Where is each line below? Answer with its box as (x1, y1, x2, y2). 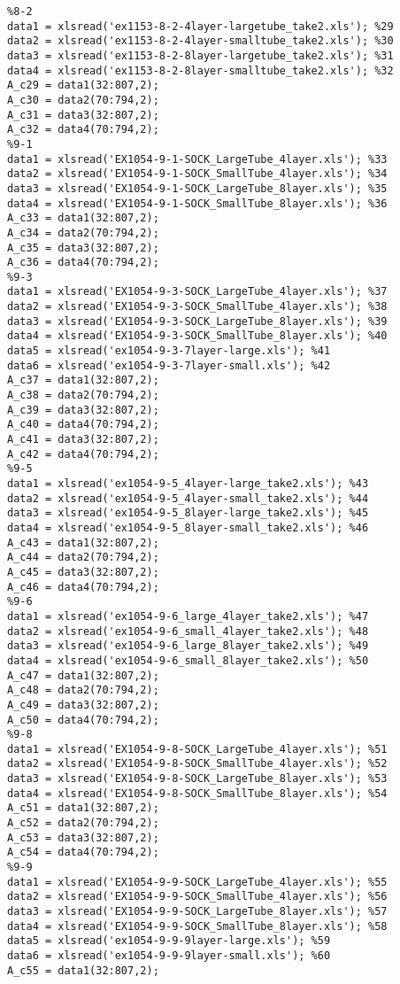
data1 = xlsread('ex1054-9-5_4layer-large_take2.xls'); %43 (7, 477, 369, 490)
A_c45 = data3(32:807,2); (7, 565, 159, 578)
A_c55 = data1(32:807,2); (7, 964, 159, 977)
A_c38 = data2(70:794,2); (7, 389, 159, 402)
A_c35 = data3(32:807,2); (7, 241, 159, 254)
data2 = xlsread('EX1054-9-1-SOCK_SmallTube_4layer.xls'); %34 (7, 167, 388, 181)
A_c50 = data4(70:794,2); (7, 713, 159, 726)
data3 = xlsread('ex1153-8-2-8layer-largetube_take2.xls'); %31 (7, 49, 394, 62)
